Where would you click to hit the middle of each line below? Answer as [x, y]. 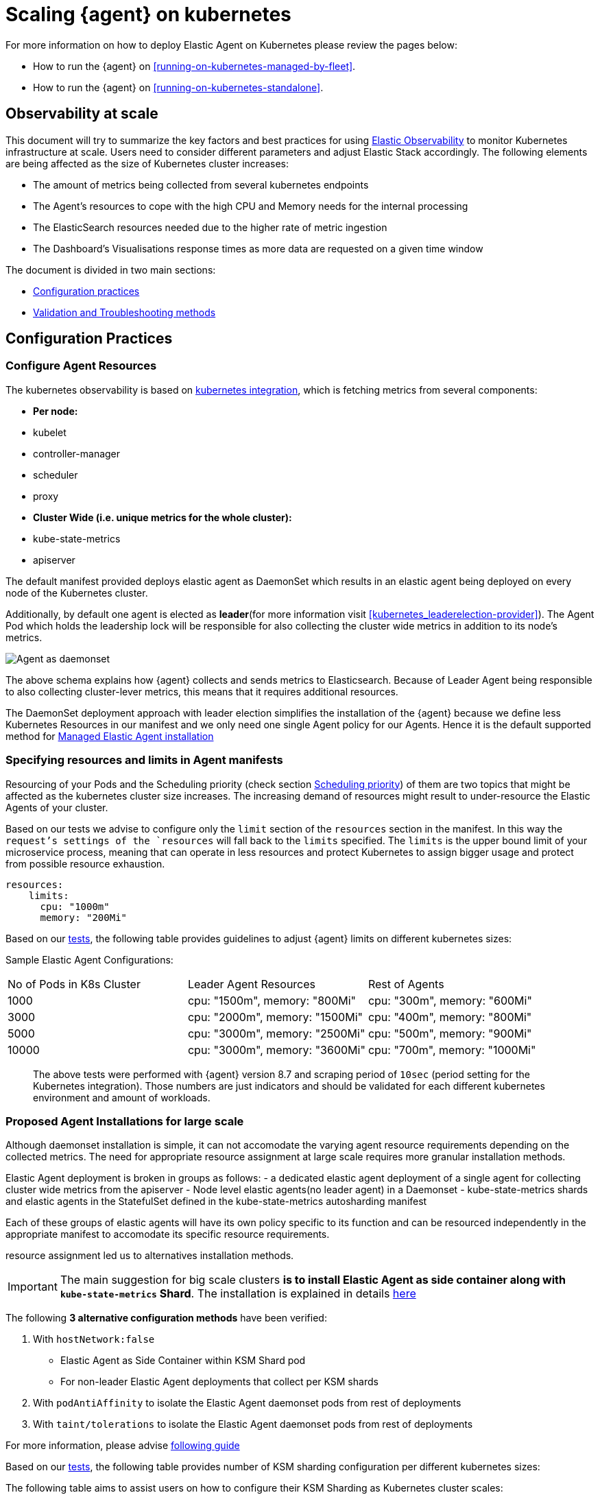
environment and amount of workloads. [122, 1097]
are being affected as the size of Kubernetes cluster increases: [147, 163]
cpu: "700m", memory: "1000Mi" [452, 1050]
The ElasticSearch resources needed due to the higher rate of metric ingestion [210, 227]
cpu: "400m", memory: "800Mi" [450, 1017]
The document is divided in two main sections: [111, 270]
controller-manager [77, 453]
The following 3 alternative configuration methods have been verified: [166, 1318]
